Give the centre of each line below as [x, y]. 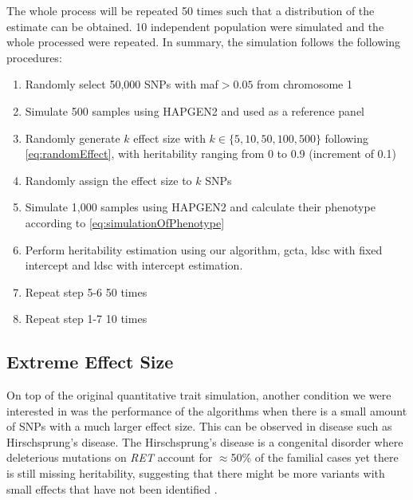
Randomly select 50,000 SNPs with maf [122, 84]
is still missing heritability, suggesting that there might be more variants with [196, 473]
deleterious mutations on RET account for [110, 457]
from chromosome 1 [305, 84]
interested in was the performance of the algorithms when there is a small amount [207, 410]
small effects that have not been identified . [112, 488]
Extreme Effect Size [90, 362]
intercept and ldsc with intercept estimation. [134, 265]
